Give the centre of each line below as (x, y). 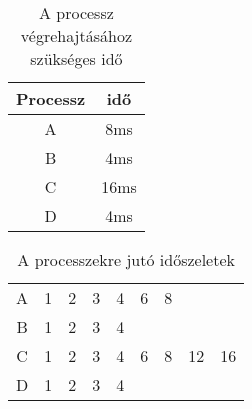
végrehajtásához (76, 35)
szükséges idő (76, 58)
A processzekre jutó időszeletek (126, 259)
